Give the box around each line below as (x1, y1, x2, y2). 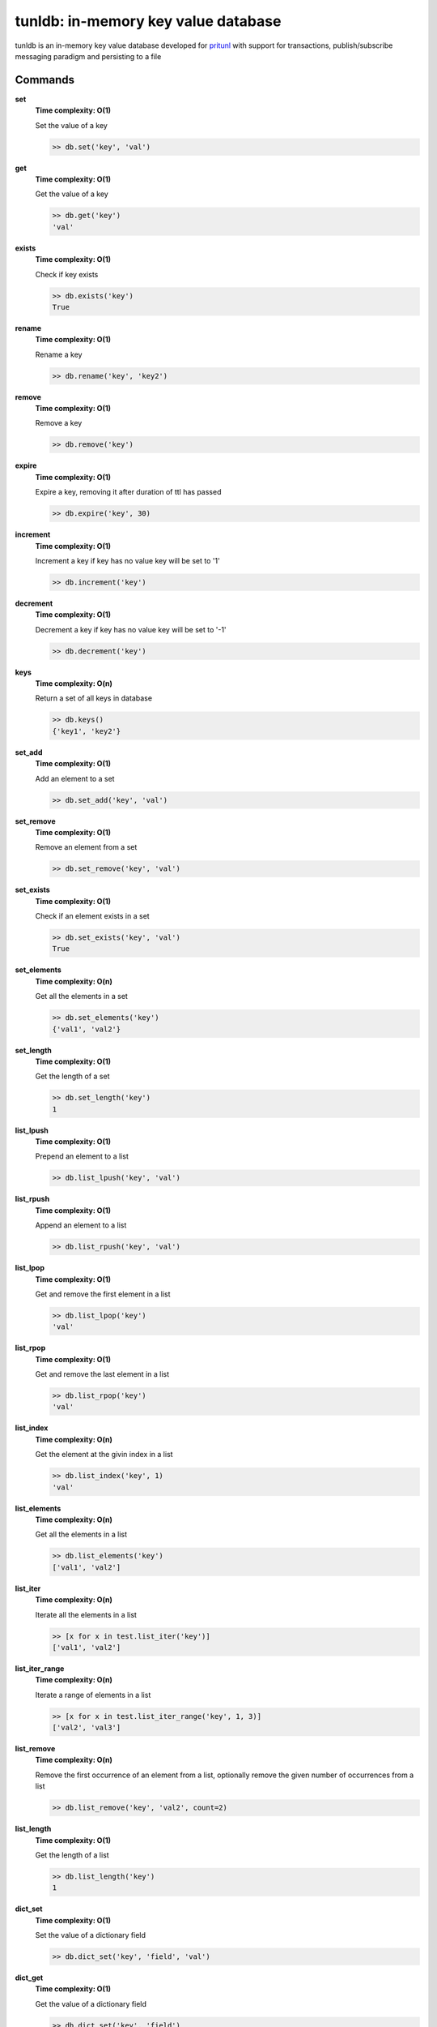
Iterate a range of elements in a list (35, 1690, 151, 1699)
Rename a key (35, 349, 83, 359)
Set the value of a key (35, 120, 108, 130)
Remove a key (35, 418, 83, 428)
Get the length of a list (35, 1849, 109, 1860)
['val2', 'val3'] (52, 1723, 121, 1733)
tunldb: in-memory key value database (15, 12, 282, 30)
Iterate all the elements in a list (35, 1609, 138, 1619)
